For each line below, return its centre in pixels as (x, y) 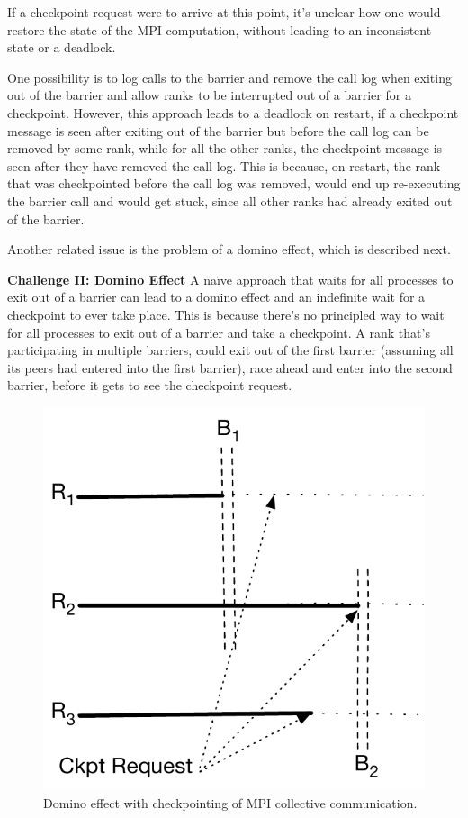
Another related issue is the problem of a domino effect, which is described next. (229, 249)
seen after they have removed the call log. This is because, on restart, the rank (224, 165)
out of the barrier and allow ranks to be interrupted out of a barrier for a (209, 95)
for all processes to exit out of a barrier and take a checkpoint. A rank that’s (219, 332)
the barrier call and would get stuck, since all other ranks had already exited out (230, 200)
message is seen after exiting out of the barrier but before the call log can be (218, 130)
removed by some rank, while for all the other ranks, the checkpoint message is (225, 148)
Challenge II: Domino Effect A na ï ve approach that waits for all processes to (230, 279)
